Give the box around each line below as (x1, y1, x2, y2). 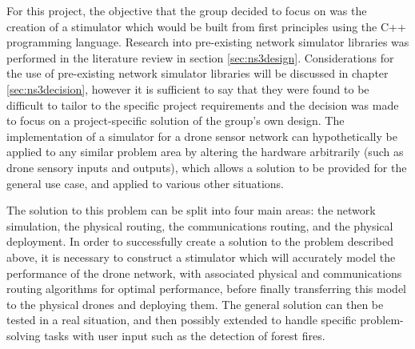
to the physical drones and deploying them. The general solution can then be (6, 295, 384, 312)
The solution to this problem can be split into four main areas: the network (6, 202, 376, 219)
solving (6, 327, 41, 343)
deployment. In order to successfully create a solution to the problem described (6, 233, 393, 250)
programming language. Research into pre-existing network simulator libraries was (6, 34, 409, 50)
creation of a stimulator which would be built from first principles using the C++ (6, 18, 406, 34)
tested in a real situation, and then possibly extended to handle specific (6, 311, 357, 328)
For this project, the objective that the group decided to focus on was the (6, 2, 367, 18)
